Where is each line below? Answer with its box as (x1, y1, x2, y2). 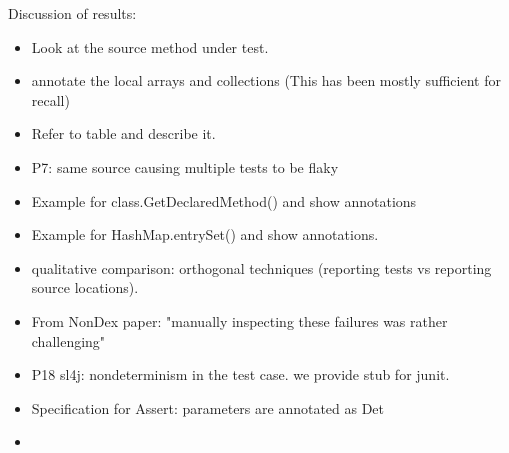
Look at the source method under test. (31, 36, 269, 57)
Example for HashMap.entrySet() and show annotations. (31, 224, 379, 245)
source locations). (31, 277, 139, 298)
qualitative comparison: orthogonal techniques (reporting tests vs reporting (31, 257, 492, 278)
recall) (31, 89, 70, 110)
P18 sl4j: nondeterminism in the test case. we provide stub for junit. (31, 364, 450, 385)
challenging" (31, 330, 106, 351)
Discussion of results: (8, 3, 137, 23)
